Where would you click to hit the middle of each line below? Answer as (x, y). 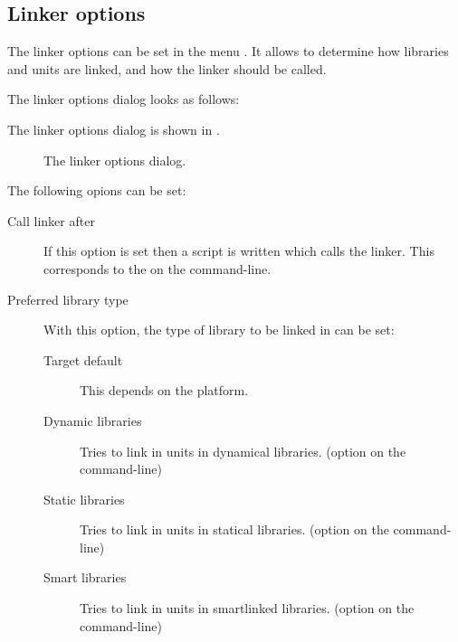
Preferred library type (68, 299)
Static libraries (84, 499)
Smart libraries (85, 577)
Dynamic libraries (93, 420)
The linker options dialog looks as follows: (124, 99)
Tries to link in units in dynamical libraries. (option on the (243, 451)
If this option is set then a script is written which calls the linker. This (239, 251)
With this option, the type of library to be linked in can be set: (219, 330)
